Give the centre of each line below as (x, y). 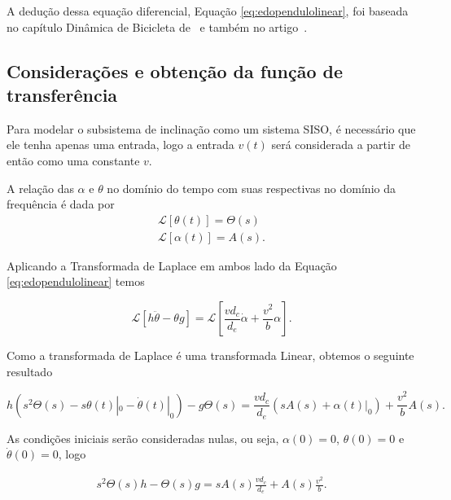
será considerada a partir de (341, 145)
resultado (30, 371)
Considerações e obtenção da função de (175, 70)
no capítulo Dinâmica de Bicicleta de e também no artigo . (157, 26)
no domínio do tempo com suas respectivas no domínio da (251, 188)
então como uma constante (73, 160)
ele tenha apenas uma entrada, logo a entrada (120, 145)
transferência (62, 94)
